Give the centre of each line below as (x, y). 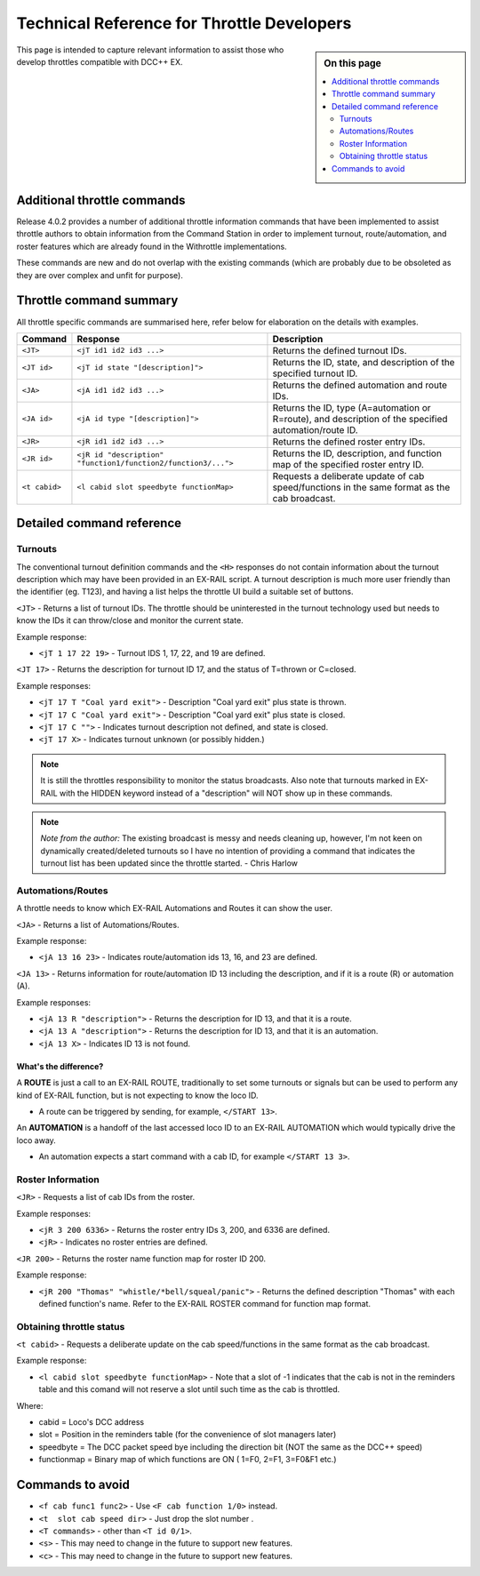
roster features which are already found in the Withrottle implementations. (152, 246)
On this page (352, 63)
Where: (30, 1405)
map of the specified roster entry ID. (348, 464)
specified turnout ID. (315, 373)
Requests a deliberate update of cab (348, 476)
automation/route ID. (316, 429)
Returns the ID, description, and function (357, 453)
